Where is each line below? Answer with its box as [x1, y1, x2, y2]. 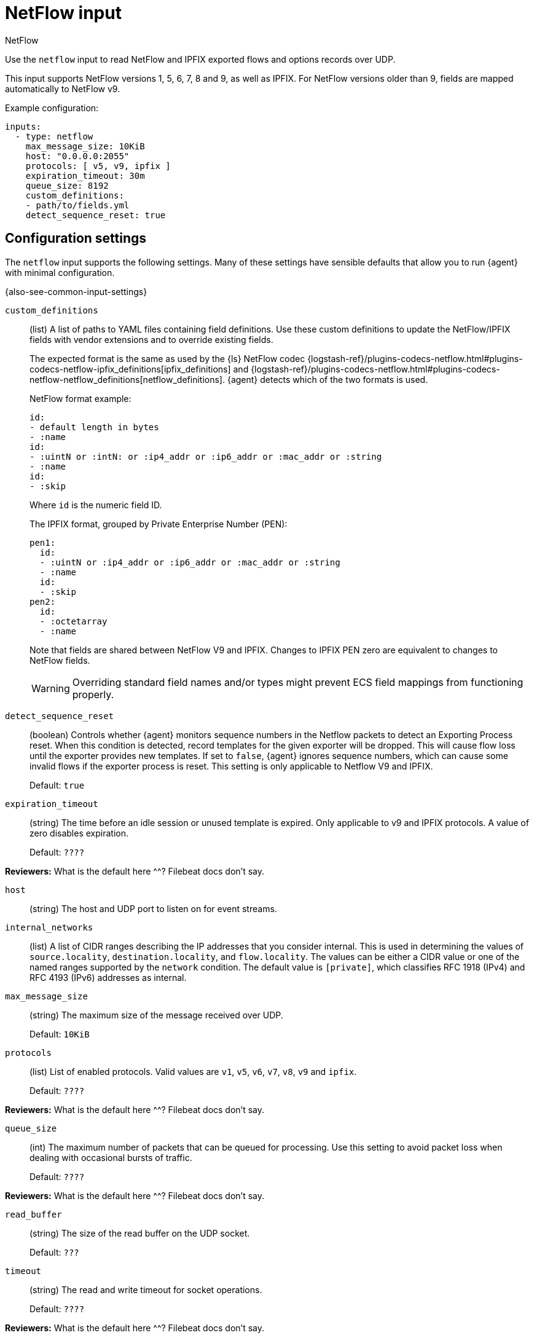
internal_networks [5, 922, 93, 932]
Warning [31, 682, 70, 695]
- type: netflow [15, 131, 93, 141]
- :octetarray [39, 616, 108, 626]
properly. [72, 688, 114, 701]
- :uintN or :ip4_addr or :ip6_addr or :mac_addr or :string [39, 557, 340, 567]
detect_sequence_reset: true [25, 210, 166, 220]
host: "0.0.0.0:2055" [25, 151, 130, 161]
